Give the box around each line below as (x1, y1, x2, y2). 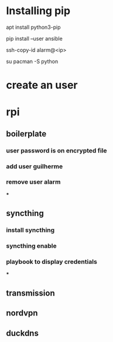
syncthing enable (6, 242, 57, 250)
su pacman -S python (6, 58, 59, 65)
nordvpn (6, 308, 38, 318)
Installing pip (6, 4, 71, 18)
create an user (6, 78, 78, 92)
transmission (6, 288, 56, 298)
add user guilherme (6, 162, 63, 170)
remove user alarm (6, 178, 61, 186)
